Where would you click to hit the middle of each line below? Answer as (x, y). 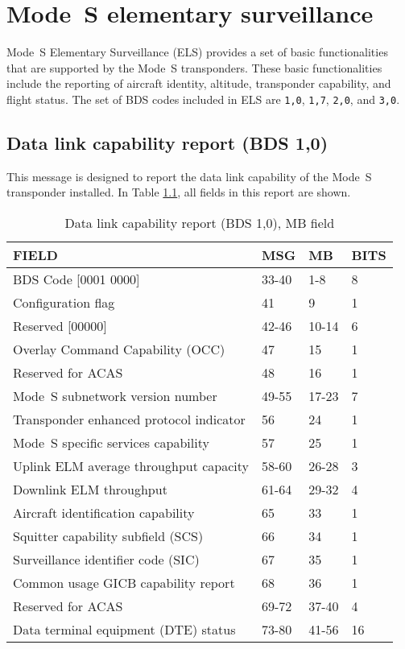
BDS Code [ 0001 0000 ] (76, 279)
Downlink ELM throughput (90, 489)
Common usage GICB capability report (124, 582)
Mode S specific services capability (111, 442)
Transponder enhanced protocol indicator (129, 419)
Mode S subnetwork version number (115, 395)
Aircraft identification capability (104, 512)
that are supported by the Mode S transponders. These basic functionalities (194, 67)
